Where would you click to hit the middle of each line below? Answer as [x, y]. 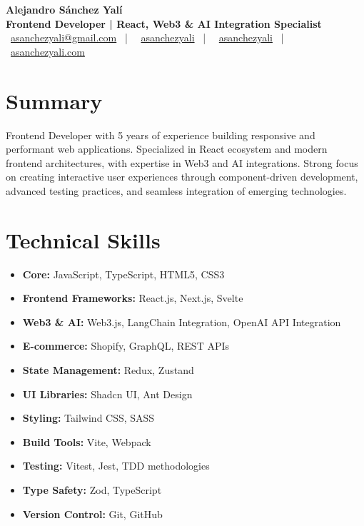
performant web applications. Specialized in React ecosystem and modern [167, 149]
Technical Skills [83, 239]
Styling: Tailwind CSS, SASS [89, 418]
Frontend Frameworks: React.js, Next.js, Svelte [133, 298]
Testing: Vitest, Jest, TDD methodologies [116, 466]
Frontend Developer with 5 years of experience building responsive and [161, 135]
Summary [54, 100]
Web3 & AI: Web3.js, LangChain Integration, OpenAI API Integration [182, 322]
